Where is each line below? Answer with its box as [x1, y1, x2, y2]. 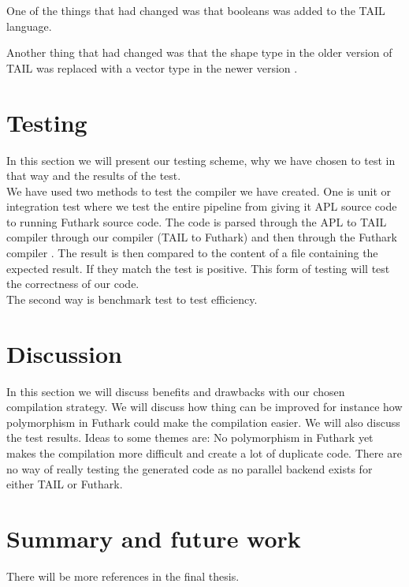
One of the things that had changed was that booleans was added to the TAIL [6, 2, 385, 18]
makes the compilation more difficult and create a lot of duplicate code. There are [6, 444, 402, 461]
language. [6, 17, 52, 34]
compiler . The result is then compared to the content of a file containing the [6, 245, 378, 261]
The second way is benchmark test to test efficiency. [6, 290, 258, 307]
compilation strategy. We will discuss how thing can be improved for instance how [6, 398, 403, 415]
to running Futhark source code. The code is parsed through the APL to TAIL [6, 213, 387, 230]
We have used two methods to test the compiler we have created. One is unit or [6, 182, 392, 199]
